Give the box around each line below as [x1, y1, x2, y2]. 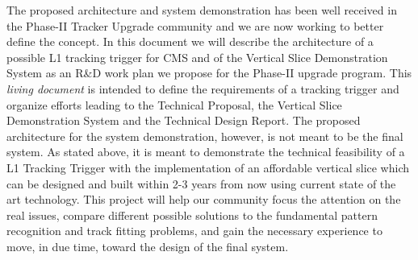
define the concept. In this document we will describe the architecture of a [6, 33, 374, 50]
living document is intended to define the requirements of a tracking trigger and [6, 80, 399, 97]
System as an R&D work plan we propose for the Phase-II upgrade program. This [6, 64, 412, 81]
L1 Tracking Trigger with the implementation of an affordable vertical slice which [6, 159, 410, 175]
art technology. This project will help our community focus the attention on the [6, 191, 401, 208]
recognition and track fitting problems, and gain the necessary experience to [6, 222, 382, 239]
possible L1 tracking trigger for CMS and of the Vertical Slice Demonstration [6, 48, 388, 65]
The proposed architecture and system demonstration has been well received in [6, 2, 397, 18]
